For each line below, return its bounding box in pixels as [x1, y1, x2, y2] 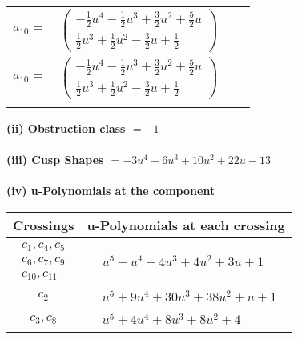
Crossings [13, 215, 74, 234]
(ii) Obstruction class [6, 119, 126, 136]
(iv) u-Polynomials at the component [6, 182, 215, 199]
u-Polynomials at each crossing [87, 215, 285, 234]
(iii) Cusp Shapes [6, 151, 104, 168]
